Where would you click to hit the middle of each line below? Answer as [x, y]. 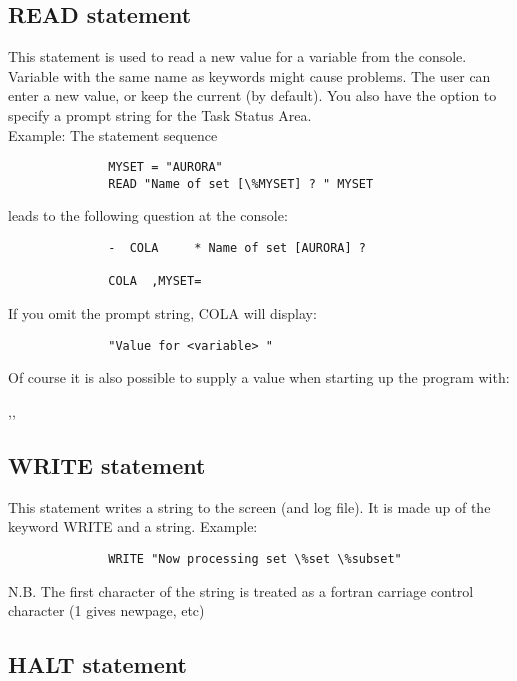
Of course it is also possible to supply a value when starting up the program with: [259, 377]
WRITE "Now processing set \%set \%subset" [255, 558]
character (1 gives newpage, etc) [106, 610]
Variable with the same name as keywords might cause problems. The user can [249, 75]
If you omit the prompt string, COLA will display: [162, 313]
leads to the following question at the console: [148, 215]
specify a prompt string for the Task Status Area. [160, 114]
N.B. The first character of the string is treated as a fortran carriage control [241, 590]
